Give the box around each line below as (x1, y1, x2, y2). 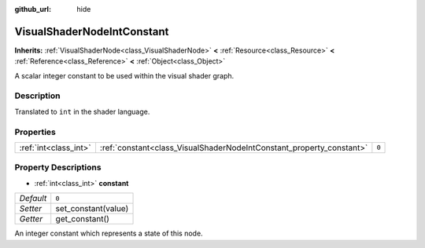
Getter (19, 213, 43, 224)
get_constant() (55, 213, 110, 224)
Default (19, 193, 47, 204)
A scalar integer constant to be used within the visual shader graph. (14, 71, 235, 80)
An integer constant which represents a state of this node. (14, 228, 204, 239)
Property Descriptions (14, 162, 102, 173)
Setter (19, 203, 42, 214)
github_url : (14, 5, 51, 13)
